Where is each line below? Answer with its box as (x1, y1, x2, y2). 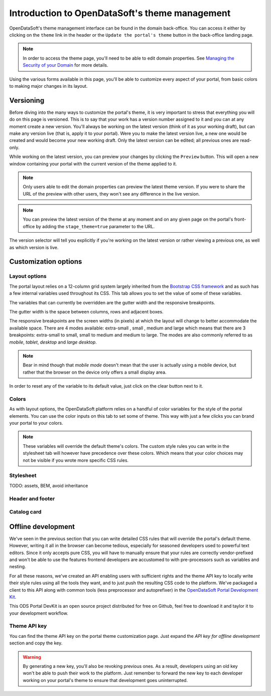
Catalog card (9, 508, 42, 515)
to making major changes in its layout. (9, 83, 88, 89)
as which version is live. (9, 244, 59, 250)
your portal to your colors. (9, 420, 63, 426)
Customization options (9, 257, 82, 266)
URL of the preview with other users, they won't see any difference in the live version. (23, 191, 200, 197)
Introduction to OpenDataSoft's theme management (9, 8, 231, 19)
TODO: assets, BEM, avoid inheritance (9, 482, 88, 488)
